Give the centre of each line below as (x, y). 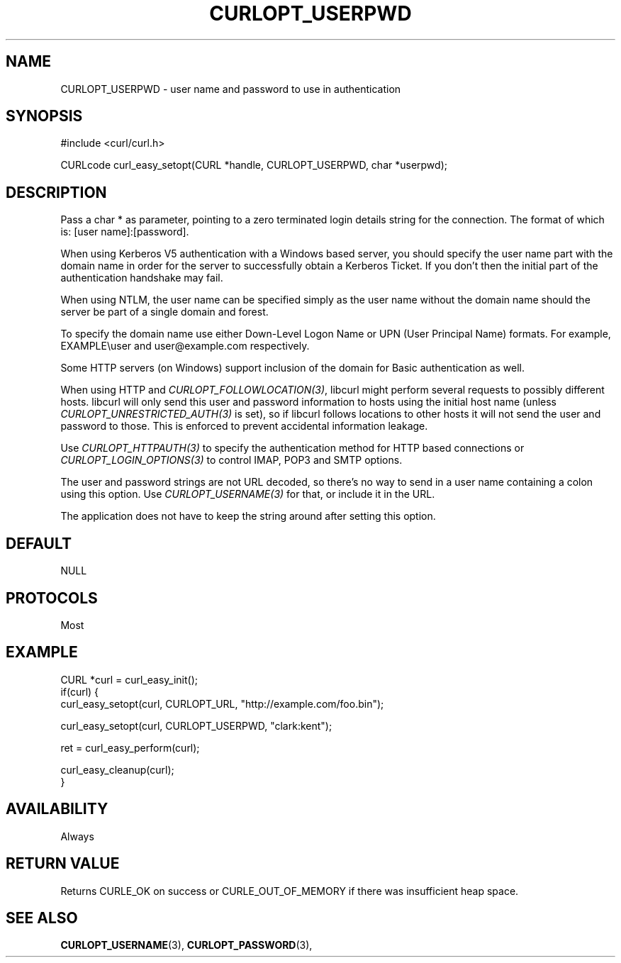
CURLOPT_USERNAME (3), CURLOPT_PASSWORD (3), (186, 945)
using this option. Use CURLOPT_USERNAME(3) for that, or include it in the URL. (248, 494)
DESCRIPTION (56, 192)
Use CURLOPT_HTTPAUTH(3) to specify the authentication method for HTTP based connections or (292, 448)
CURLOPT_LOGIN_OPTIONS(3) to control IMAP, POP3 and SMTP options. (231, 460)
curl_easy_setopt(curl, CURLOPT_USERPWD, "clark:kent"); (196, 725)
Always (77, 836)
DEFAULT (39, 543)
